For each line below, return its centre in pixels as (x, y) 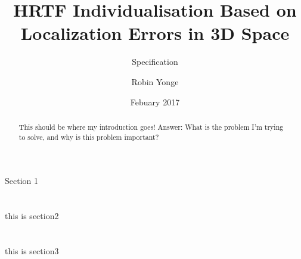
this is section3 (32, 250)
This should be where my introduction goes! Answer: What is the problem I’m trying (151, 127)
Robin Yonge (155, 81)
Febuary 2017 (155, 102)
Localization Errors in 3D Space (155, 33)
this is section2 (32, 215)
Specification (155, 62)
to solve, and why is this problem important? (89, 137)
